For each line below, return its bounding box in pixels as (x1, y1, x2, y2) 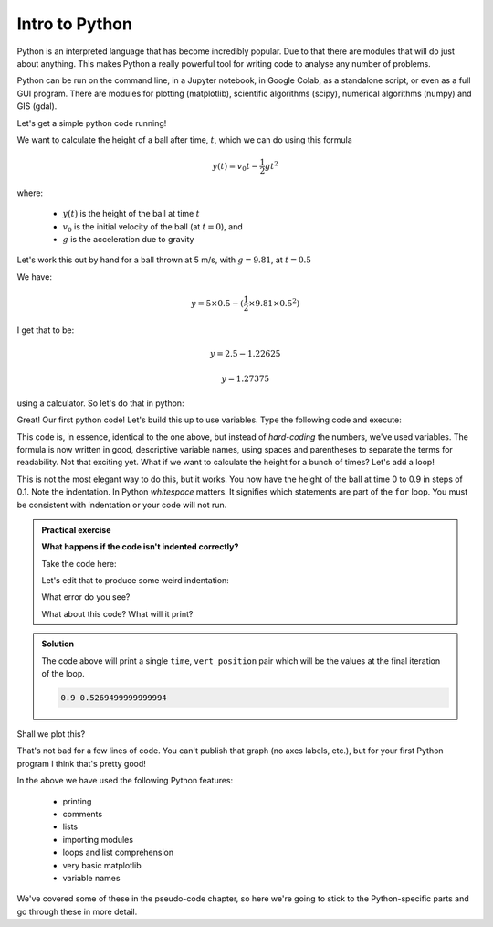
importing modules (62, 834, 134, 845)
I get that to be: (16, 325, 75, 336)
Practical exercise (41, 524, 111, 535)
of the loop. (41, 668, 86, 679)
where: (16, 187, 44, 198)
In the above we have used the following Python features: (16, 775, 234, 786)
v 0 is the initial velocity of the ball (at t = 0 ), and (62, 220, 243, 234)
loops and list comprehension (62, 847, 173, 858)
